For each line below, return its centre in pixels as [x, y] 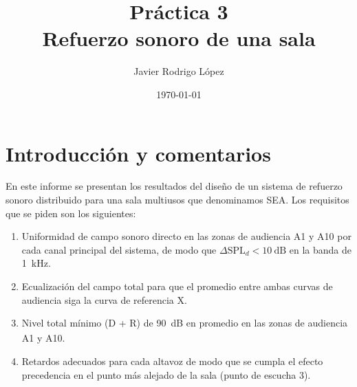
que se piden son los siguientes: [71, 213]
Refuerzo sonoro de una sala [179, 38]
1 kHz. [36, 263]
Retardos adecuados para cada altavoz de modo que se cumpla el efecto [172, 361]
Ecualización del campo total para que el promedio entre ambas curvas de [177, 286]
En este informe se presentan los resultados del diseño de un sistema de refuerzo [174, 186]
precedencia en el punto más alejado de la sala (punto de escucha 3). [166, 374]
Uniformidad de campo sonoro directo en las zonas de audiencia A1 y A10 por [186, 236]
